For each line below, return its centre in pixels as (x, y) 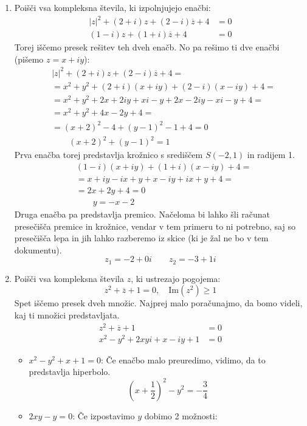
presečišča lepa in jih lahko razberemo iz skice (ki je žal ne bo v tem (141, 238)
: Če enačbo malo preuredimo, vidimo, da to (183, 359)
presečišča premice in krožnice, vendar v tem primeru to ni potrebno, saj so (155, 226)
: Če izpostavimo (104, 415)
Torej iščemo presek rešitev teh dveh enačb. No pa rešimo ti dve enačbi (147, 47)
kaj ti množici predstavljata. (67, 315)
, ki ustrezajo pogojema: (176, 278)
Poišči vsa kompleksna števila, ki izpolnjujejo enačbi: (112, 7)
